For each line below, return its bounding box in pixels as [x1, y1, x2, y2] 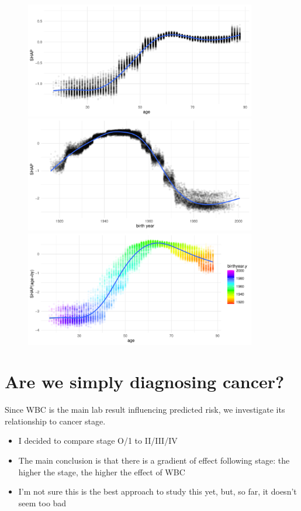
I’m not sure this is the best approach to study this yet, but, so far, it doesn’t [18, 485, 297, 498]
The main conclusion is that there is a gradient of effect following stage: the [18, 454, 290, 467]
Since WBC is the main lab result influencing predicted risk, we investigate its [5, 403, 285, 416]
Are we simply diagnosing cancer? [5, 370, 285, 393]
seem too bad [18, 496, 67, 509]
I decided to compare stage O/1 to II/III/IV [18, 434, 178, 447]
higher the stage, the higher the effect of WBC [18, 465, 185, 478]
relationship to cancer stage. [5, 415, 106, 427]
